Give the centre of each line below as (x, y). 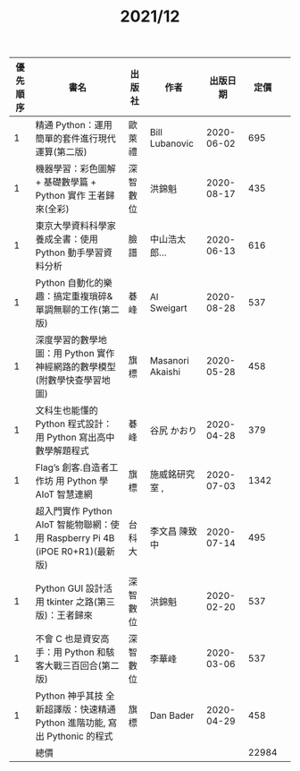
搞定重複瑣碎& (83, 296)
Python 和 (85, 653)
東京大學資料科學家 (75, 226)
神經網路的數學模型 (75, 367)
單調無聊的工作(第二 (77, 310)
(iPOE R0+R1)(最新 (75, 552)
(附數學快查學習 (68, 381)
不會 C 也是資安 (68, 639)
